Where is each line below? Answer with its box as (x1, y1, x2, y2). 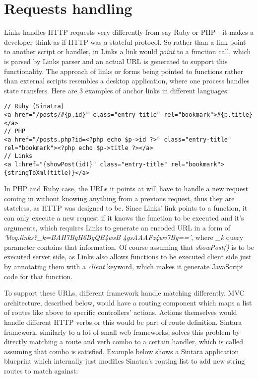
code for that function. (4, 271, 73, 281)
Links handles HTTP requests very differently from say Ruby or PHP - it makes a (4, 27, 254, 37)
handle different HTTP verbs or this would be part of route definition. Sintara (4, 316, 242, 327)
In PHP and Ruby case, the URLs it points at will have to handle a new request (4, 183, 249, 194)
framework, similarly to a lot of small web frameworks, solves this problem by (4, 326, 240, 337)
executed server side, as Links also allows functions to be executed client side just (4, 251, 252, 262)
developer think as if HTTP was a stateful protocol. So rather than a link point (4, 36, 246, 47)
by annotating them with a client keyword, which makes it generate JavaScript (4, 261, 244, 271)
